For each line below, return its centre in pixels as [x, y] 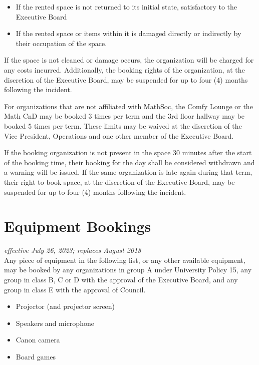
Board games [36, 356]
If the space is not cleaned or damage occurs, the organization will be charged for [129, 60]
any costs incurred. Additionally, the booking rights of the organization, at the [124, 69]
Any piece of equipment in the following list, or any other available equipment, [125, 260]
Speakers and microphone [55, 323]
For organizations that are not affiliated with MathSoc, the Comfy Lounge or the [128, 106]
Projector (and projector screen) [65, 306]
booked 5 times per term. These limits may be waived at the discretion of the [123, 125]
